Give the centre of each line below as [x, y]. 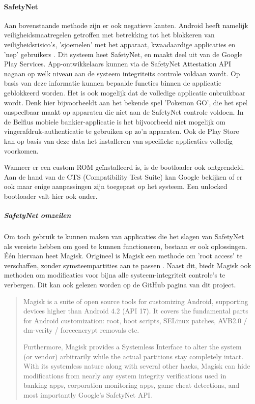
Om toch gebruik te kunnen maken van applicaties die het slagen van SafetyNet [124, 236]
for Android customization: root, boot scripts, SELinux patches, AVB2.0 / [135, 320]
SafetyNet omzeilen [38, 215]
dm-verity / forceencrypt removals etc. [81, 330]
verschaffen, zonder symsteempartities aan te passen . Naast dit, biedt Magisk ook [128, 265]
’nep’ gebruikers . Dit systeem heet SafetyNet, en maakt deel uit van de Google [123, 54]
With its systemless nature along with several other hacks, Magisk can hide [137, 366]
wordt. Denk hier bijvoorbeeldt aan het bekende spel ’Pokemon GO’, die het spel [126, 102]
